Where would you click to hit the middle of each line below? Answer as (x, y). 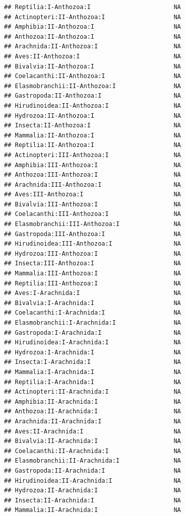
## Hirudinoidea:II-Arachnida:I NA (92, 481)
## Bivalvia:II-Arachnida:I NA (92, 441)
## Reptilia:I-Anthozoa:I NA (92, 7)
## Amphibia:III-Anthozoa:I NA (92, 165)
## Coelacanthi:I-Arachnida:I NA (92, 313)
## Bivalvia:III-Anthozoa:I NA (92, 204)
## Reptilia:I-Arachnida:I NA (92, 382)
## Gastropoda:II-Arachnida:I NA (92, 470)
